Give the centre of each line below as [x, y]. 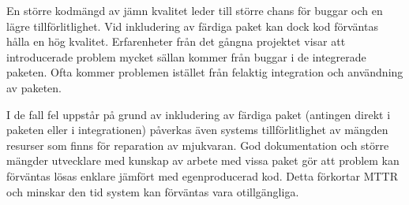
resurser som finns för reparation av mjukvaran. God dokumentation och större [198, 145]
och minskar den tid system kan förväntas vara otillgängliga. [153, 191]
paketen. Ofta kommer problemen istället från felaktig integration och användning [205, 72]
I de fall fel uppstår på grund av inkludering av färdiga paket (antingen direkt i [199, 114]
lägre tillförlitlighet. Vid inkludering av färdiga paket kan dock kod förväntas [192, 26]
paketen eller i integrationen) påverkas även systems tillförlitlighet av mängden [197, 130]
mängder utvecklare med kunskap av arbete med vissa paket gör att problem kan [203, 160]
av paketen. [34, 87]
